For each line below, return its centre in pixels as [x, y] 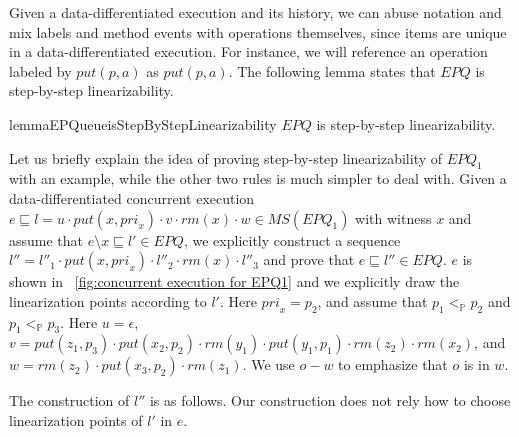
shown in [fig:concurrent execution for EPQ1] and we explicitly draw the [234, 281]
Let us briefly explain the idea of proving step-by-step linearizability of [226, 157]
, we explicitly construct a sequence [292, 239]
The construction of [69, 400]
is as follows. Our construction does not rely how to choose [330, 400]
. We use [268, 364]
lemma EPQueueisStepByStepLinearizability [143, 123]
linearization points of [76, 419]
